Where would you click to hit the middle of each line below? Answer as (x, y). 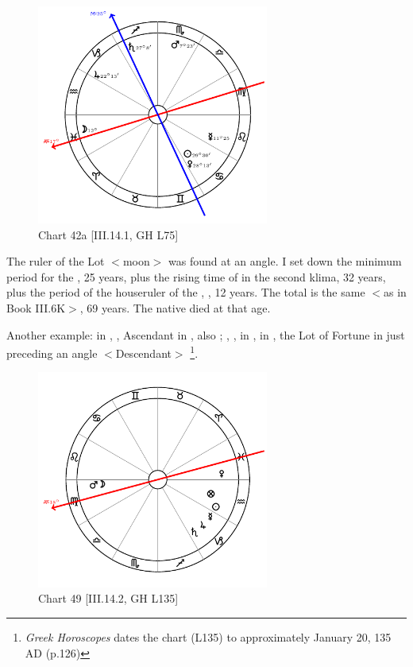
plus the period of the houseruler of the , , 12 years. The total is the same (186, 292)
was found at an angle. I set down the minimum (285, 261)
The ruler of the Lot (56, 261)
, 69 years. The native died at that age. (175, 308)
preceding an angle (52, 353)
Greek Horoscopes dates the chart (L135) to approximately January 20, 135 (208, 637)
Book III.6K (36, 308)
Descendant (143, 353)
